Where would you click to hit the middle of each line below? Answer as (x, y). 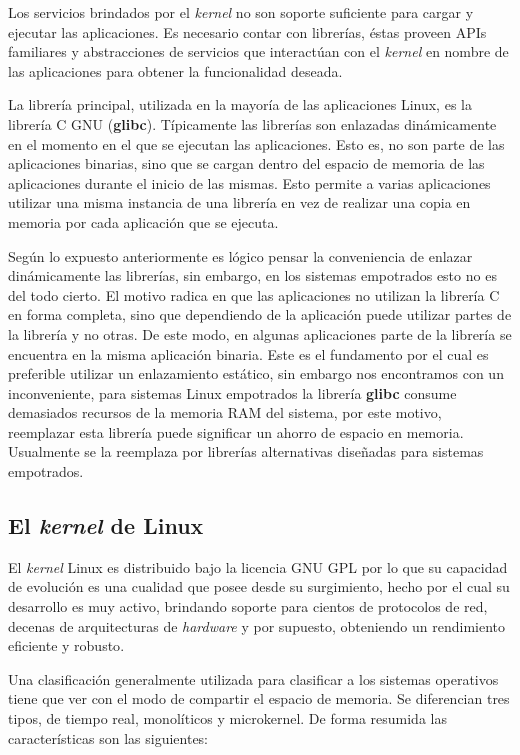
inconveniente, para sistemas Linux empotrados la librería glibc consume (232, 392)
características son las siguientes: (108, 737)
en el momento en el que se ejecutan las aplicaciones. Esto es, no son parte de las (256, 143)
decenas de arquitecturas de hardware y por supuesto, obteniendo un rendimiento (257, 625)
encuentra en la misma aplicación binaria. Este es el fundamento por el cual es (248, 353)
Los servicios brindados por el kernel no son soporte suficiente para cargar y (241, 12)
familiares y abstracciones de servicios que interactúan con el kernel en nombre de (258, 51)
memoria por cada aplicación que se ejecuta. (143, 221)
